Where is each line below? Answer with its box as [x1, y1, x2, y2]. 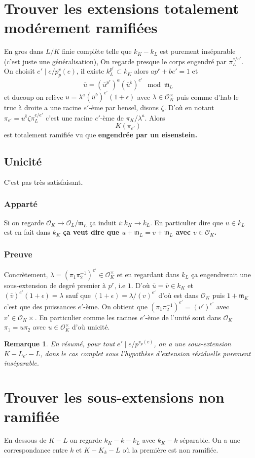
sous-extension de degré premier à [4, 280, 106, 290]
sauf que [66, 290, 91, 300]
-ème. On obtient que [83, 301, 147, 311]
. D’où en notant [164, 102, 214, 113]
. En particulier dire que [150, 217, 223, 227]
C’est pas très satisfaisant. [4, 176, 83, 187]
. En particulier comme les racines [35, 312, 138, 322]
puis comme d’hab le [176, 91, 239, 102]
